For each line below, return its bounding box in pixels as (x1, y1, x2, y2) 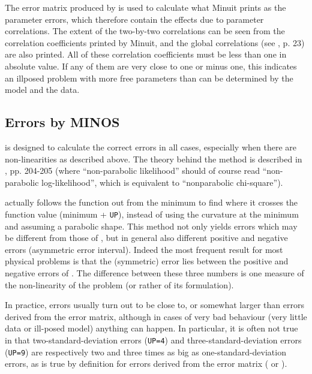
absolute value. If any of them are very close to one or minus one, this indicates (5, 59, 297, 72)
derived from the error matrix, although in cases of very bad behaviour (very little (5, 310, 307, 322)
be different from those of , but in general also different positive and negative (5, 231, 288, 244)
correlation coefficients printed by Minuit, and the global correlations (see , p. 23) (5, 36, 305, 49)
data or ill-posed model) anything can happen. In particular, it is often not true (5, 322, 298, 334)
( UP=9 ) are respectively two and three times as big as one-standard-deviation (5, 345, 286, 358)
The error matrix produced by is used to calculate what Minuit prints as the (5, 1, 286, 13)
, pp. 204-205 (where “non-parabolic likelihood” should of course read (5, 164, 260, 177)
